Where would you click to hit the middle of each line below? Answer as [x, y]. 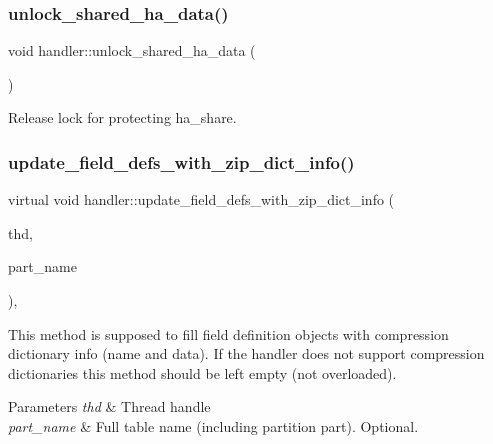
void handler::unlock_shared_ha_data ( [132, 50]
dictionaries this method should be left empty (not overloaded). [202, 372]
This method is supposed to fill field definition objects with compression [228, 333]
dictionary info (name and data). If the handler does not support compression [246, 353]
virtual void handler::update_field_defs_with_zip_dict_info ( [201, 199]
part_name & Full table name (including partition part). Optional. [213, 425]
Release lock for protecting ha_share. [122, 117]
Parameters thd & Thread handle [109, 406]
